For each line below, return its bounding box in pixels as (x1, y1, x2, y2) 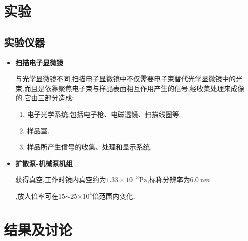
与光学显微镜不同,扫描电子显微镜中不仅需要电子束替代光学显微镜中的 (15, 74, 236, 84)
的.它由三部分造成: (15, 93, 74, 103)
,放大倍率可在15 (15, 190, 65, 201)
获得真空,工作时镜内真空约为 (15, 174, 106, 185)
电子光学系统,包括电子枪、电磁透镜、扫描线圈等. (27, 109, 181, 119)
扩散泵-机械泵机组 (15, 158, 73, 168)
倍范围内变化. (92, 190, 135, 201)
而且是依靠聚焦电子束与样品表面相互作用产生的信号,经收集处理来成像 (24, 83, 245, 93)
